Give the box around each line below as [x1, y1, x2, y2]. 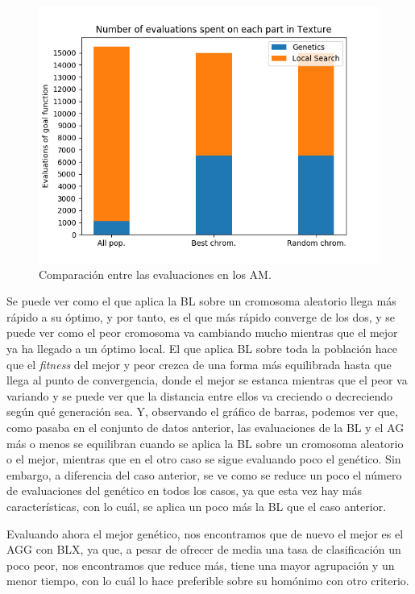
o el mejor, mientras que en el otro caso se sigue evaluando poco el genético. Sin [6, 451, 401, 467]
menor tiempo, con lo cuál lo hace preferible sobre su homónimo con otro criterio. [6, 572, 409, 589]
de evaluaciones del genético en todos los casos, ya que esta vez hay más [6, 482, 363, 499]
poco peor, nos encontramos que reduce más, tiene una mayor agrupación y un [6, 556, 395, 573]
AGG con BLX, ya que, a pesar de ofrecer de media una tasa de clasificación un [6, 541, 401, 558]
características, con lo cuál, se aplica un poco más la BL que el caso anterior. [6, 497, 387, 514]
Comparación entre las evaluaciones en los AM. [39, 265, 272, 282]
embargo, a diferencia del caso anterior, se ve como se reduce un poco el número [6, 466, 402, 483]
